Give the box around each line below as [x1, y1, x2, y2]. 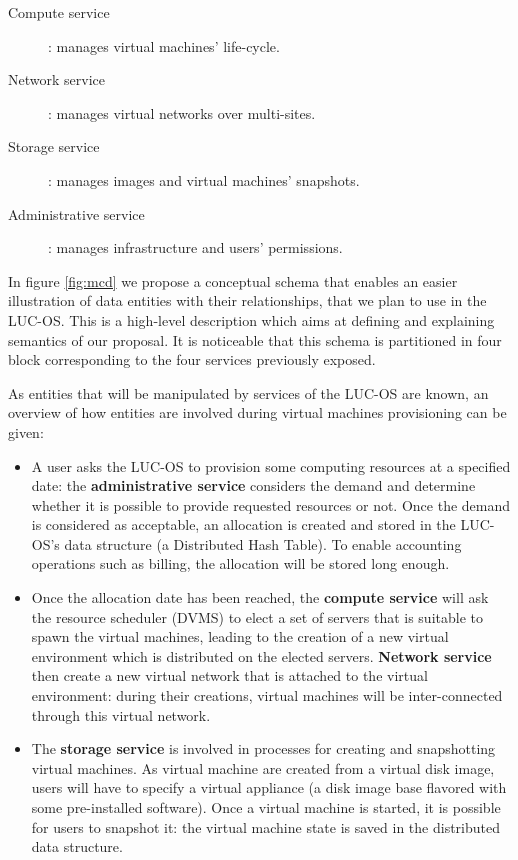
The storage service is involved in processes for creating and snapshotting [31, 738, 496, 759]
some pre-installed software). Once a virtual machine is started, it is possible [31, 797, 501, 817]
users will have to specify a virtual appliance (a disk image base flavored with [31, 777, 507, 798]
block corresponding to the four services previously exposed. [8, 349, 376, 370]
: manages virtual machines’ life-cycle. [48, 35, 280, 56]
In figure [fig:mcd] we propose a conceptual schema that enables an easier [8, 270, 458, 291]
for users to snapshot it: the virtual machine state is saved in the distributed [31, 816, 501, 837]
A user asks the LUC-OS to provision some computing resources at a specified [31, 455, 511, 476]
